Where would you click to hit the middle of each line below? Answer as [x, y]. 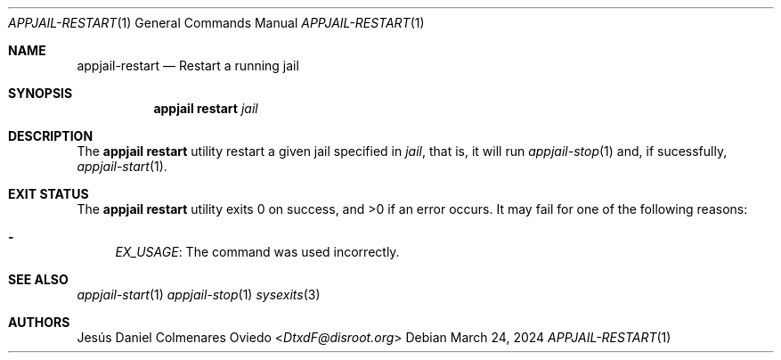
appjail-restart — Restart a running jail [188, 65]
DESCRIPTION [51, 136]
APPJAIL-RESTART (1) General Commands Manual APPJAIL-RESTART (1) [216, 23]
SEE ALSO [38, 279]
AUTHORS [39, 322]
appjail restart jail [206, 108]
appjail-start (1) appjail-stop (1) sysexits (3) [199, 295]
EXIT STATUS [49, 194]
